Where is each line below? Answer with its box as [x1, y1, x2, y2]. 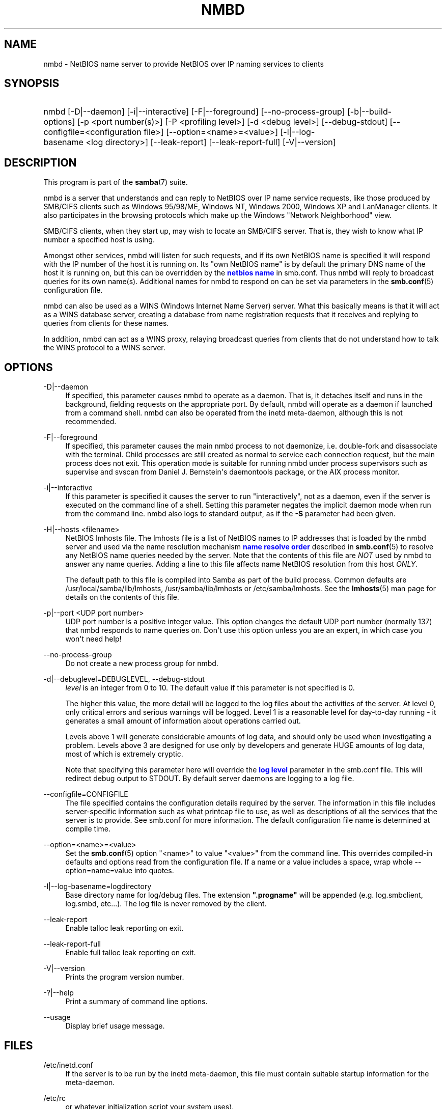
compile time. [65, 824, 110, 834]
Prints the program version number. [65, 973, 184, 982]
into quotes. [134, 866, 174, 875]
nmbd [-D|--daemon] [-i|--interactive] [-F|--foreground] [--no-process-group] [43, 106, 345, 117]
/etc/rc [43, 1093, 66, 1102]
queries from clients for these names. [43, 319, 169, 328]
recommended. [65, 417, 117, 426]
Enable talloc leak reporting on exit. [65, 924, 184, 933]
